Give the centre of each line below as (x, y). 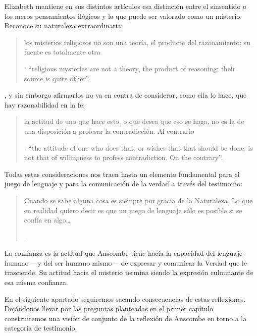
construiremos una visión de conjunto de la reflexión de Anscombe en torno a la (126, 318)
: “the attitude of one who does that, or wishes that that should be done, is (138, 147)
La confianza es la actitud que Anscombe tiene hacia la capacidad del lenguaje (124, 253)
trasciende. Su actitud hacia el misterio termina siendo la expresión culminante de (129, 272)
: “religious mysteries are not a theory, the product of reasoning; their (130, 68)
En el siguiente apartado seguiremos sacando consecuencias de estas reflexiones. (125, 299)
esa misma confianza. (36, 282)
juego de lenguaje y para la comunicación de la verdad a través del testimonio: (124, 184)
